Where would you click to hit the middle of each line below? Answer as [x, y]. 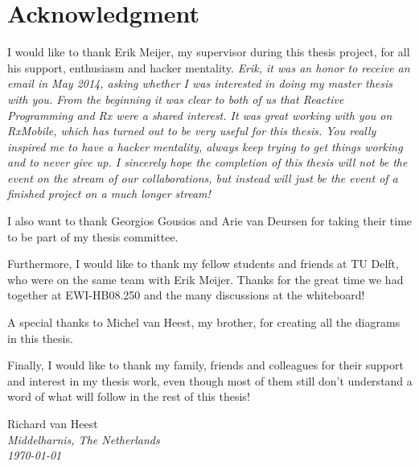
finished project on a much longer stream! [109, 194]
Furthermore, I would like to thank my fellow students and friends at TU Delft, [203, 264]
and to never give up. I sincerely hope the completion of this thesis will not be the [207, 162]
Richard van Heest [53, 423]
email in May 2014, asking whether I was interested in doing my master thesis [200, 83]
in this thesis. [40, 338]
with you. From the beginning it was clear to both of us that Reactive [176, 99]
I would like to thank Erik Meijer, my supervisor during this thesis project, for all [209, 52]
